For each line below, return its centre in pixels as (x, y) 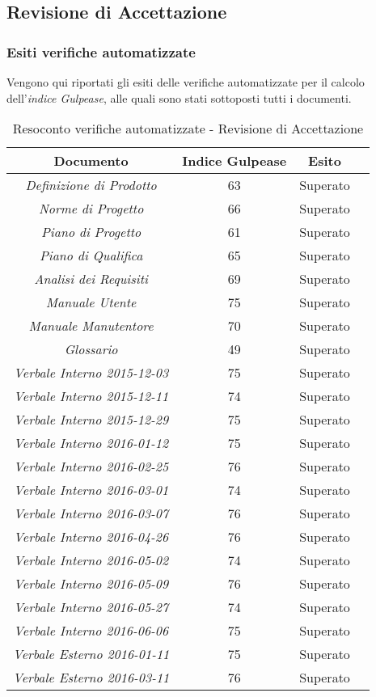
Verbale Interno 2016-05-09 (91, 584)
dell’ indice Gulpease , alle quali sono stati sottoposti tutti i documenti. (179, 97)
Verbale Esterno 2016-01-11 (91, 654)
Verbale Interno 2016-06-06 (91, 631)
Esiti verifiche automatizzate (101, 51)
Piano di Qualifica (91, 256)
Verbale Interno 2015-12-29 (91, 420)
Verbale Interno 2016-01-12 (91, 443)
